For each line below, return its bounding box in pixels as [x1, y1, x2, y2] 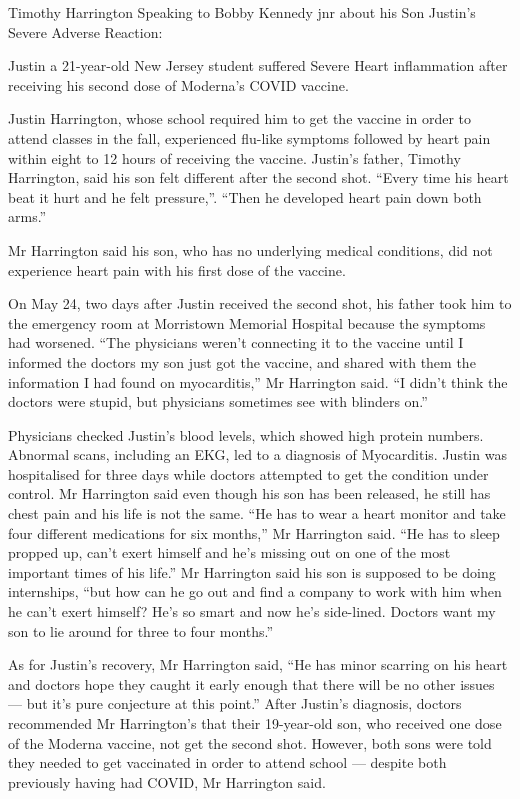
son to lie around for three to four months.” [8, 620, 274, 641]
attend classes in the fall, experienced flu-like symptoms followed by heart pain [8, 127, 491, 148]
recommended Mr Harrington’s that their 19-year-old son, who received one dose [8, 713, 502, 733]
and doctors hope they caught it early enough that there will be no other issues [8, 673, 495, 694]
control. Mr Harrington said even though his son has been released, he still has [8, 483, 491, 504]
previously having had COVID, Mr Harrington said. [8, 771, 326, 792]
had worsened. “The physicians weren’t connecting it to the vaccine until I [8, 332, 464, 353]
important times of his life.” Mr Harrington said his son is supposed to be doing [8, 561, 496, 582]
